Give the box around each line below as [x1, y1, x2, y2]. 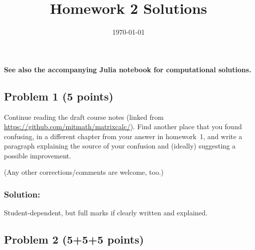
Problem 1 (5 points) [4, 88, 114, 103]
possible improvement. [4, 150, 71, 160]
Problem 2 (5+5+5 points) [4, 232, 144, 247]
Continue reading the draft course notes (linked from [4, 111, 164, 122]
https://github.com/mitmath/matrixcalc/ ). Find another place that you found [4, 121, 242, 132]
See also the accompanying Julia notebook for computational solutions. [4, 64, 252, 74]
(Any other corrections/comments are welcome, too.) [4, 167, 164, 177]
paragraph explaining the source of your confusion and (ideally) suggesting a [4, 141, 236, 151]
